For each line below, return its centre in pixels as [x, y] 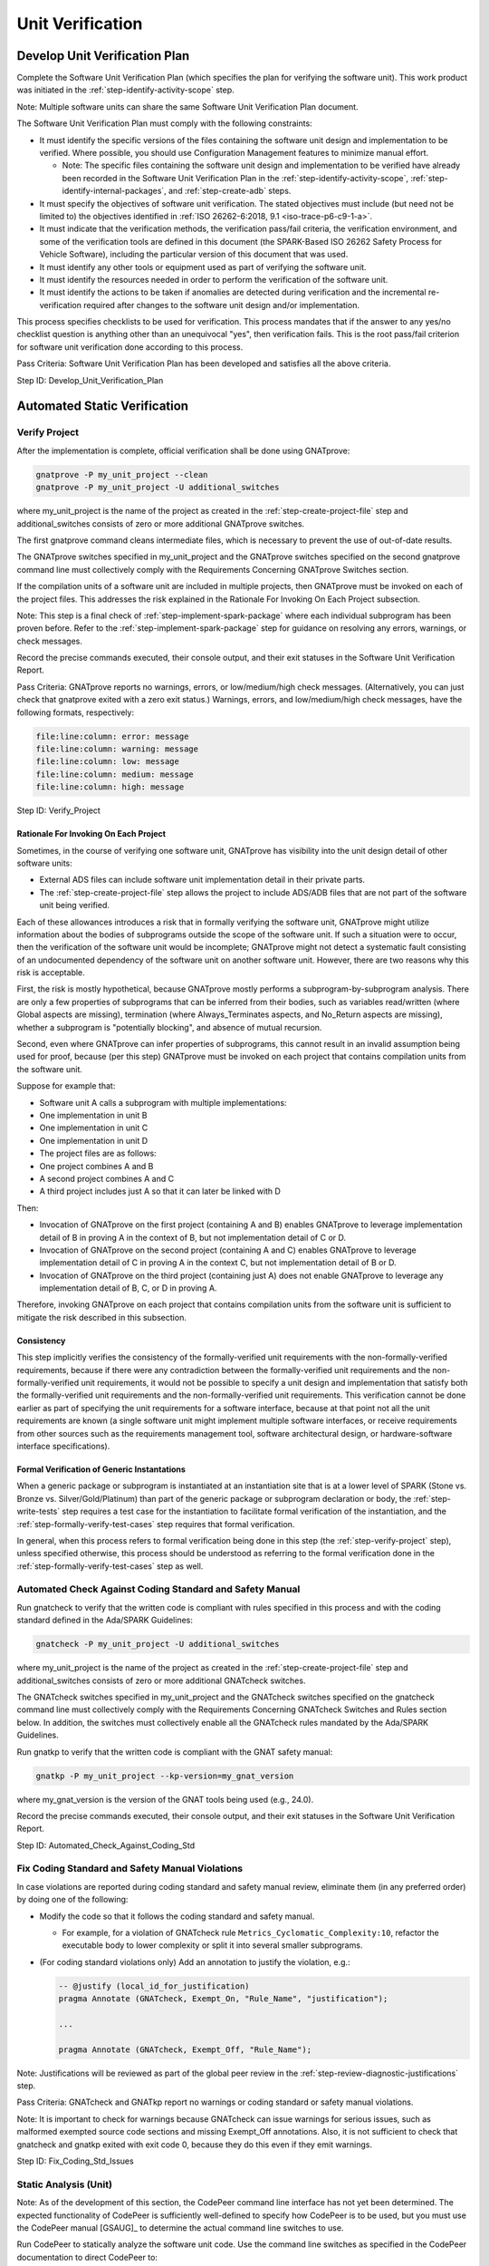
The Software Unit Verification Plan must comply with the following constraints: [164, 123]
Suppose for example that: [66, 1086]
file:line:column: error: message [112, 736]
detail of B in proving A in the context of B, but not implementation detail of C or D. [193, 1237]
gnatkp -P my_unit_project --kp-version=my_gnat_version [165, 1776]
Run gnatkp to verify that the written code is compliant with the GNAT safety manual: [175, 1752]
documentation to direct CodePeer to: [87, 2257]
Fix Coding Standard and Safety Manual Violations [130, 1869]
